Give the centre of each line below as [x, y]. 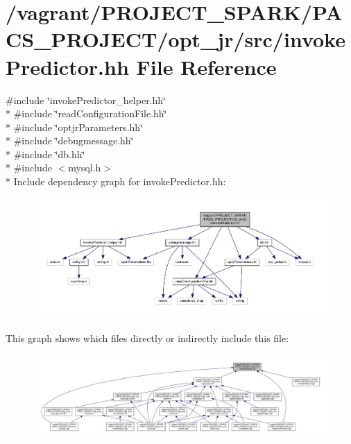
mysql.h [85, 168]
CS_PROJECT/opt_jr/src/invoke [175, 39]
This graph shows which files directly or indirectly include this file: [147, 338]
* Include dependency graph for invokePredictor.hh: [116, 181]
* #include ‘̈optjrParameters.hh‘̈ [74, 127]
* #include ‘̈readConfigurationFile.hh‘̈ [86, 113]
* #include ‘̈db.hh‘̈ [45, 154]
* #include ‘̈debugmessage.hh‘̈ [70, 140]
